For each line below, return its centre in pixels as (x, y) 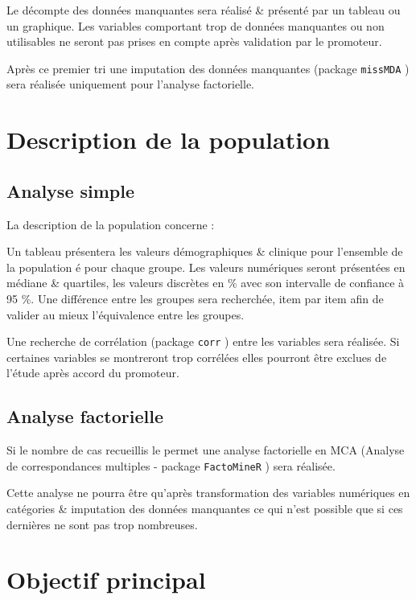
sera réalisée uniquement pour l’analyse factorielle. (130, 84)
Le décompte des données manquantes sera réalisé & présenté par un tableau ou (204, 10)
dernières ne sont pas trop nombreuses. (102, 524)
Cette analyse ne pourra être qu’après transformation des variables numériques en (208, 493)
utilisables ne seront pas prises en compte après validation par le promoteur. (194, 41)
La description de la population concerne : (111, 224)
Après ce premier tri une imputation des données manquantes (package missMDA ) (208, 68)
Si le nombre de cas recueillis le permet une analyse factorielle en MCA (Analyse (206, 450)
